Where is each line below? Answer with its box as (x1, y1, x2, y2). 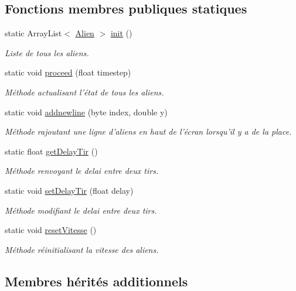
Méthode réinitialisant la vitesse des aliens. (5, 243, 159, 255)
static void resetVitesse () (5, 224, 97, 236)
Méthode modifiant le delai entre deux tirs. (5, 204, 157, 216)
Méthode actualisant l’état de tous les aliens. (5, 85, 164, 98)
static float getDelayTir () (5, 145, 98, 157)
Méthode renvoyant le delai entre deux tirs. (5, 165, 159, 177)
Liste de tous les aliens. (5, 46, 89, 59)
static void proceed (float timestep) (5, 66, 131, 78)
